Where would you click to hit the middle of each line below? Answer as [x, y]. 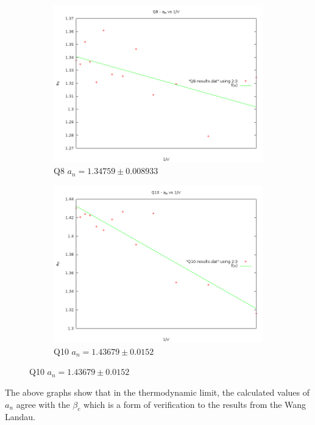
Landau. [20, 417]
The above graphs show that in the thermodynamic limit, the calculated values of [157, 392]
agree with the [43, 404]
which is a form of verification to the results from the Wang [195, 404]
